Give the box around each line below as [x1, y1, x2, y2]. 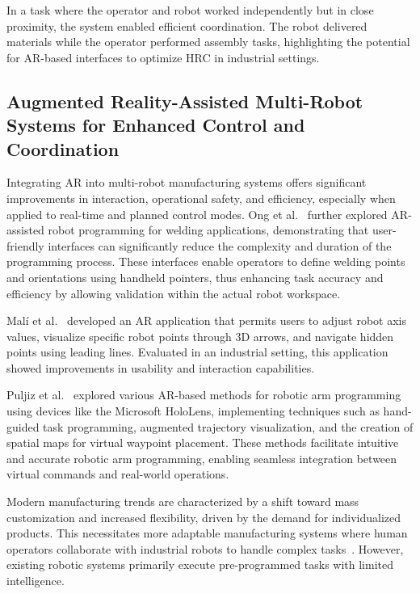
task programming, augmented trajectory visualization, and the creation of [43, 418, 414, 435]
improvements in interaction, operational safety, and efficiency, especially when [6, 189, 396, 206]
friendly [6, 237, 44, 254]
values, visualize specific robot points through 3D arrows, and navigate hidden [6, 327, 394, 344]
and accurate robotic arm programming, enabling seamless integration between [6, 449, 397, 466]
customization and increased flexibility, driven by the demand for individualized [6, 508, 401, 525]
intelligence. [6, 572, 65, 589]
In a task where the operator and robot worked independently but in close [6, 2, 374, 18]
